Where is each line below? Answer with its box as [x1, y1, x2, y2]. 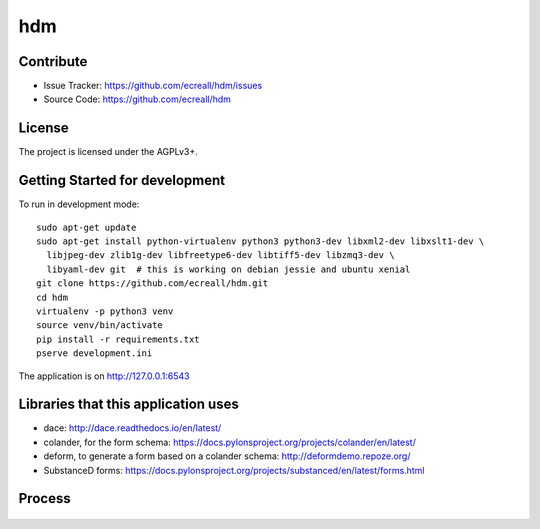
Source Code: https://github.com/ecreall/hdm [43, 93, 232, 105]
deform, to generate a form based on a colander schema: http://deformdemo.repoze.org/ [43, 450, 411, 462]
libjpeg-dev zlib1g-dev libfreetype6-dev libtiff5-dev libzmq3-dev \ [46, 250, 395, 261]
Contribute [18, 53, 88, 70]
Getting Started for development [18, 172, 225, 189]
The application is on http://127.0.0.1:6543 [18, 370, 190, 382]
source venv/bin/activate [36, 320, 164, 331]
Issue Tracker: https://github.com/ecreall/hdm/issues [43, 80, 263, 92]
